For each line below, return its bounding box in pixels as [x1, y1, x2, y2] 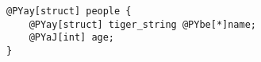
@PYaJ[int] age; [29, 32, 115, 44]
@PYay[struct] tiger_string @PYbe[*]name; [29, 18, 256, 30]
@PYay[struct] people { [6, 6, 132, 17]
